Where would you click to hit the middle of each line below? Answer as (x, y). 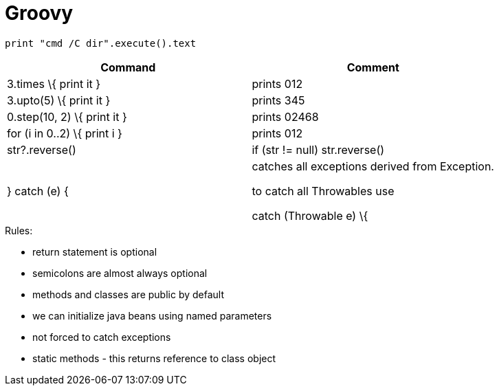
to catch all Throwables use (323, 191)
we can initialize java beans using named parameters (152, 315)
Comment (373, 67)
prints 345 (278, 100)
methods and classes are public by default (128, 294)
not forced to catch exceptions (102, 337)
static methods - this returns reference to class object (154, 358)
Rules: (19, 230)
